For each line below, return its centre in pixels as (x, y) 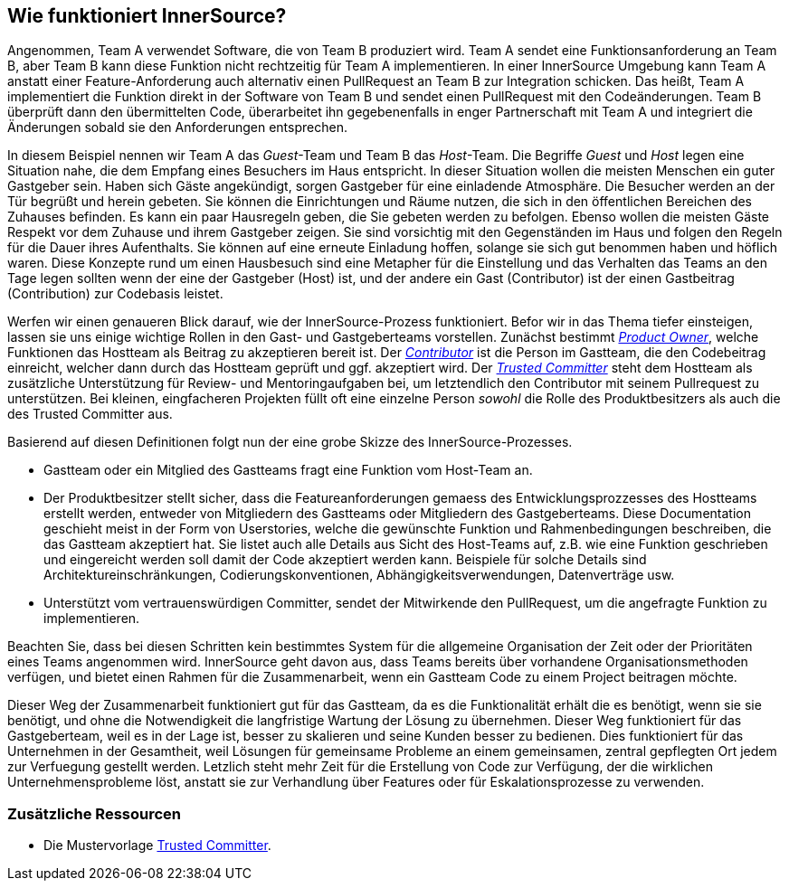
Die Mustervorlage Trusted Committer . (157, 845)
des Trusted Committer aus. (90, 414)
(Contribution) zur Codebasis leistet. (115, 294)
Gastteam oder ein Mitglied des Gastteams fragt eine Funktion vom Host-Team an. (288, 470)
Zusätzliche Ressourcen (95, 813)
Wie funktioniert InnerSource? (147, 16)
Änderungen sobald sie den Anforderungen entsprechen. (177, 128)
